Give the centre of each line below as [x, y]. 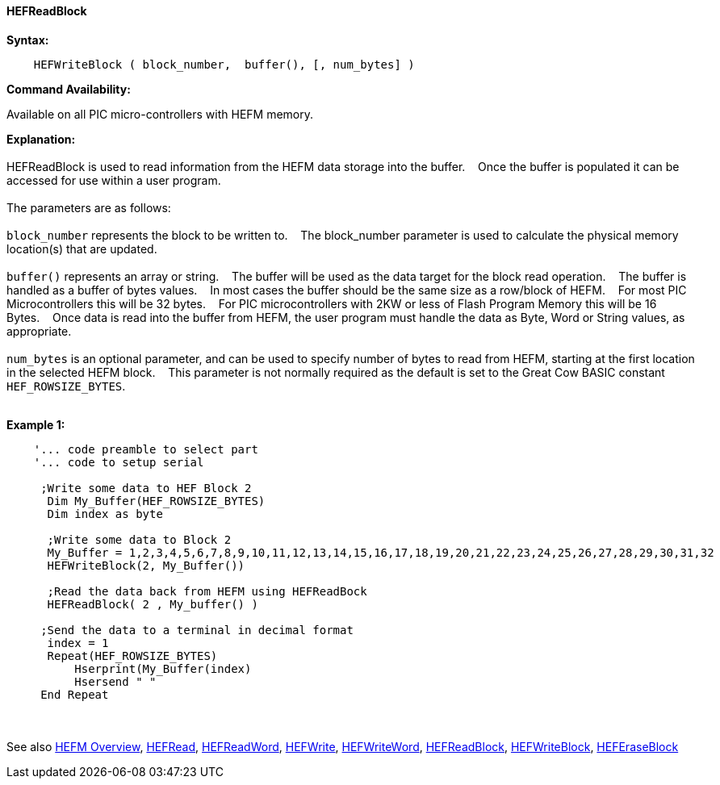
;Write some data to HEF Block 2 [146, 488]
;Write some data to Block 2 [139, 539]
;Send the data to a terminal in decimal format [197, 630]
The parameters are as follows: [89, 207]
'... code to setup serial [119, 462]
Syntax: [28, 40]
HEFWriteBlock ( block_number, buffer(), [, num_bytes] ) [224, 64]
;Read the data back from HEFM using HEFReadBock [207, 591]
